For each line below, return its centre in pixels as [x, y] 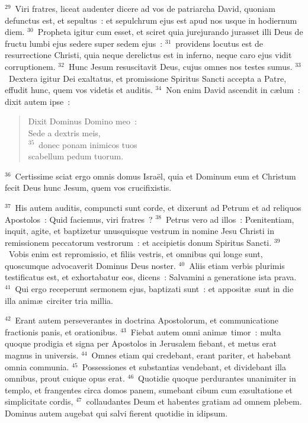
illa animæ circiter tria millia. [59, 300]
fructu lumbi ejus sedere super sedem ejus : [84, 43]
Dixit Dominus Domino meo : [82, 121]
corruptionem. [30, 66]
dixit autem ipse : [38, 101]
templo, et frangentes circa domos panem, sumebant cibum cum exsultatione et [149, 390]
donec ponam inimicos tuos [88, 144]
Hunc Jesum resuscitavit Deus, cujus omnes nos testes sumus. [180, 66]
